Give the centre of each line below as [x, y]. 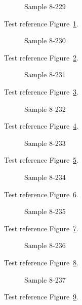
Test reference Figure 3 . [41, 91]
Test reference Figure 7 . [41, 228]
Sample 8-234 [45, 177]
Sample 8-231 [45, 74]
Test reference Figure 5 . [41, 160]
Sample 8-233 [45, 143]
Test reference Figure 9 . [41, 297]
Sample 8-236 [45, 245]
